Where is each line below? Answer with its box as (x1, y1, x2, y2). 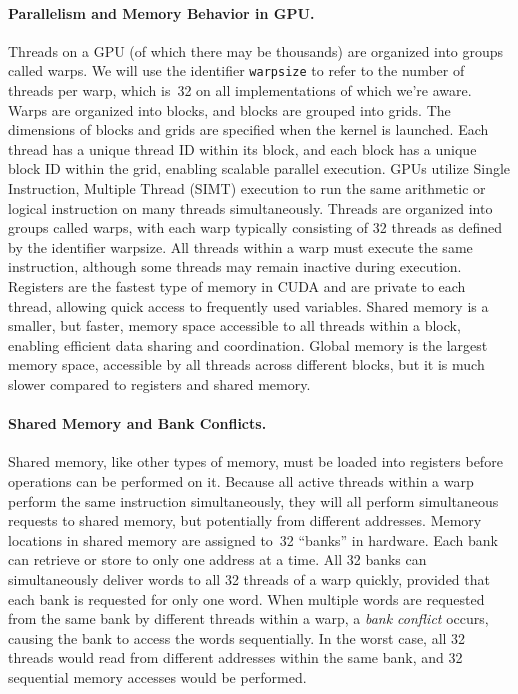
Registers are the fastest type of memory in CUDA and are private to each (8, 275, 466, 296)
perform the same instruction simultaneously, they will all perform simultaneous (8, 490, 499, 511)
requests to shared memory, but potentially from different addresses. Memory (8, 510, 482, 531)
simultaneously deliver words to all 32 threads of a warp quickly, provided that (8, 568, 490, 589)
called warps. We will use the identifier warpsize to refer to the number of (8, 60, 465, 81)
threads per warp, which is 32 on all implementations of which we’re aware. (8, 80, 472, 101)
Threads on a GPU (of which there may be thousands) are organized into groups (8, 40, 504, 61)
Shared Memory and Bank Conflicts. (8, 413, 267, 434)
